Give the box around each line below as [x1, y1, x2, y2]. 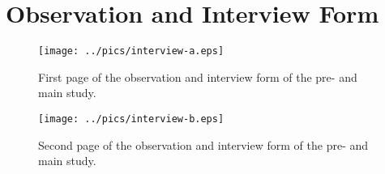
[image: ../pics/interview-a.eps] [38, 45, 225, 57]
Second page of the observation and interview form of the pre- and [38, 136, 369, 153]
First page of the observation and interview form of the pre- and [38, 68, 357, 85]
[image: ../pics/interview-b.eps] [38, 112, 225, 125]
